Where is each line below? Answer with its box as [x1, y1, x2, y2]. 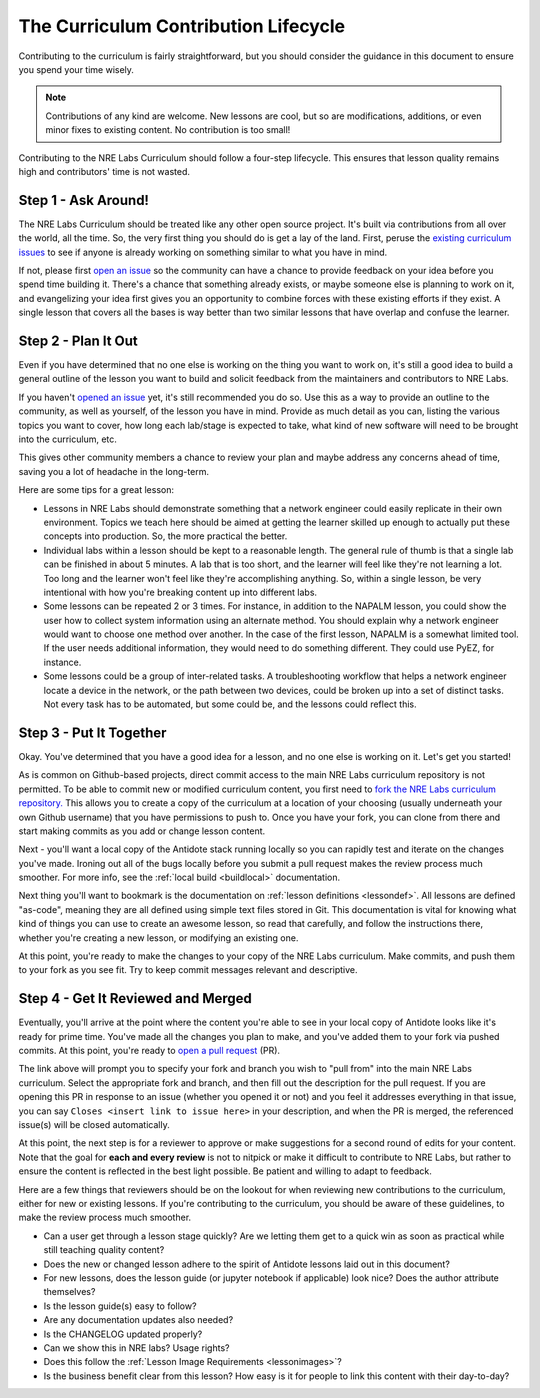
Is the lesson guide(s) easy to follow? [43, 1300, 197, 1312]
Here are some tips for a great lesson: [18, 484, 175, 496]
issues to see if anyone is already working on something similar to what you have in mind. [18, 246, 388, 258]
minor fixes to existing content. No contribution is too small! [45, 124, 291, 136]
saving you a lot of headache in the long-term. [18, 465, 210, 477]
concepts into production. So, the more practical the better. [43, 530, 288, 542]
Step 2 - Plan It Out [18, 332, 139, 349]
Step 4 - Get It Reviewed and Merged [18, 990, 252, 1007]
